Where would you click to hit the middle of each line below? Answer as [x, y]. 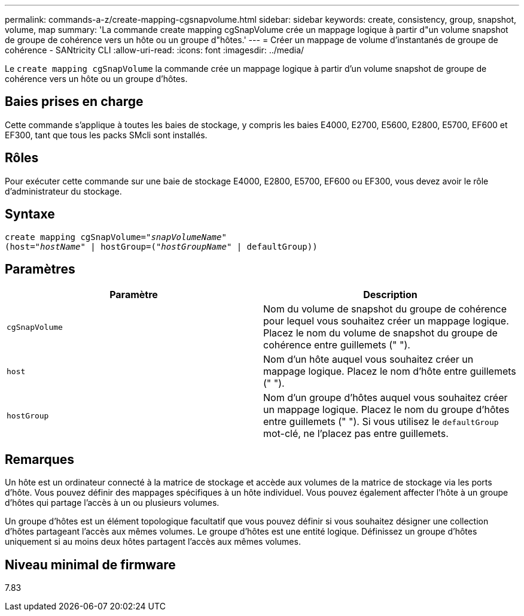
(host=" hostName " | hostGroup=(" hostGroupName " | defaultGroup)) [161, 246]
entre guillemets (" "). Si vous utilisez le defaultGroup [381, 422]
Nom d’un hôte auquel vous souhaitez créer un [368, 359]
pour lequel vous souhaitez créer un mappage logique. [386, 321]
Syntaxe [30, 214]
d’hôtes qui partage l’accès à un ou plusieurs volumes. [112, 503]
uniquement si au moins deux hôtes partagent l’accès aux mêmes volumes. [153, 542]
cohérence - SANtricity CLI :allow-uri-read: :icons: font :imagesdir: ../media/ [155, 50]
